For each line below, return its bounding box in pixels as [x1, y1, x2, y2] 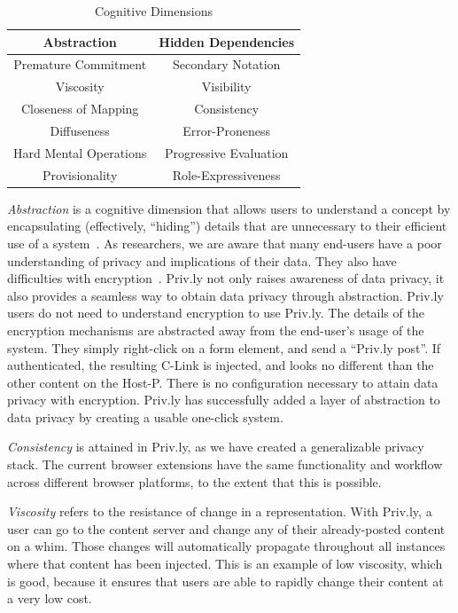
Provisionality [42, 165, 118, 184]
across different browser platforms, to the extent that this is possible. [7, 472, 382, 491]
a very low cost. [7, 589, 92, 608]
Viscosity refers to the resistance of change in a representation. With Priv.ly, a [7, 502, 432, 521]
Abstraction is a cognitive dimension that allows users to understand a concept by [7, 199, 451, 217]
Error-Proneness [182, 121, 271, 139]
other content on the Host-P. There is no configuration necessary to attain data [7, 373, 439, 391]
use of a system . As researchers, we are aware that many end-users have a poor [7, 233, 442, 252]
